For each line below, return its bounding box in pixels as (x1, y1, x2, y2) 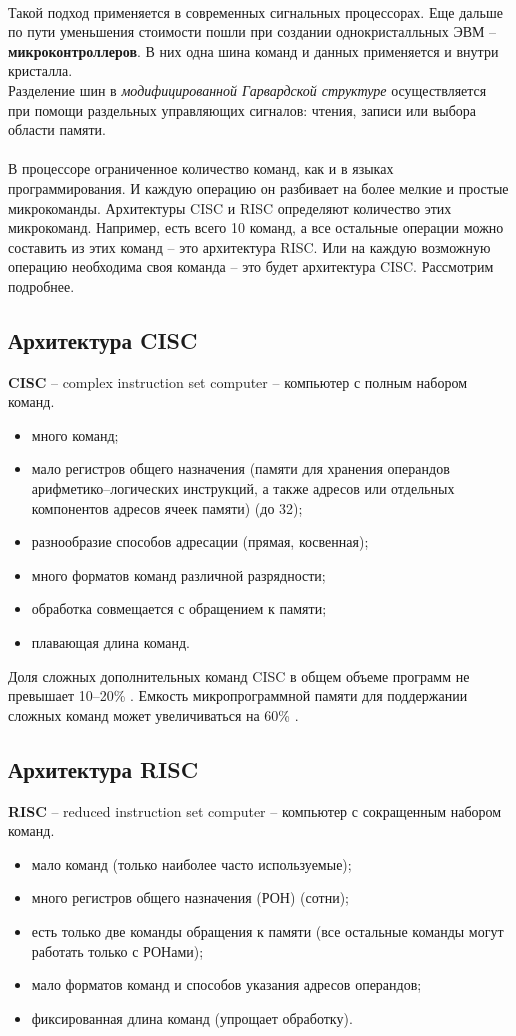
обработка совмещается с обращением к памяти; (31, 598, 327, 619)
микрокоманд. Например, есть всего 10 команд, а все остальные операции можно (8, 217, 504, 238)
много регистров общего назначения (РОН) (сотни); (31, 887, 349, 908)
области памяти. (8, 119, 106, 140)
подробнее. (8, 275, 75, 296)
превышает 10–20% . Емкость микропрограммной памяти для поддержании (8, 685, 468, 706)
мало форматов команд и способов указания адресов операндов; (31, 974, 422, 995)
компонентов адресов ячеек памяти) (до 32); (31, 497, 303, 518)
